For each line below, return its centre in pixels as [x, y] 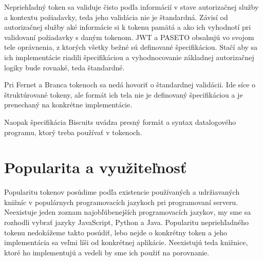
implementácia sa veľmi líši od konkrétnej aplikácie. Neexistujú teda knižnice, [126, 242]
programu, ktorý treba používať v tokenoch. [73, 132]
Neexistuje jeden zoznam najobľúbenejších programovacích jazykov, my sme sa [128, 212]
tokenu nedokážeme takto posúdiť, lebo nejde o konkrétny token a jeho [116, 232]
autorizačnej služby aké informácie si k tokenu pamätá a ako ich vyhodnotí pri [128, 27]
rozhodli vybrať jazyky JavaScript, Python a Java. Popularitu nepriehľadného [126, 222]
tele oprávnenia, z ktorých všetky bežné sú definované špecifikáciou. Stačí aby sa [131, 47]
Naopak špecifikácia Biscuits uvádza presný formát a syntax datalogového [120, 122]
